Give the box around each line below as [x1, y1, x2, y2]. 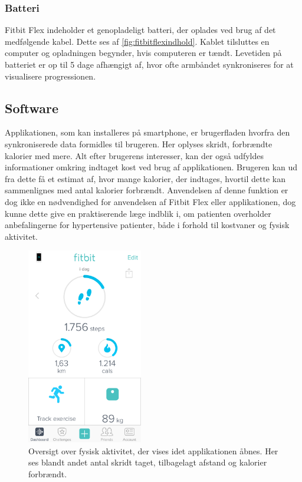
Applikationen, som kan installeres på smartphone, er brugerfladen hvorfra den [5, 126, 290, 138]
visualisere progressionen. [5, 70, 96, 82]
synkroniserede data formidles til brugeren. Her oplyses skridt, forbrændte [5, 137, 273, 150]
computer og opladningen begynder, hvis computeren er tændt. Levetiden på [5, 47, 282, 59]
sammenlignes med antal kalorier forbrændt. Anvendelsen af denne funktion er [5, 184, 288, 196]
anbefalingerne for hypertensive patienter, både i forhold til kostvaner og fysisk [5, 219, 290, 231]
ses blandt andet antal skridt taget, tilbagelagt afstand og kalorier [28, 456, 267, 468]
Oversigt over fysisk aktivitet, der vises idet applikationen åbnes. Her [28, 444, 278, 457]
